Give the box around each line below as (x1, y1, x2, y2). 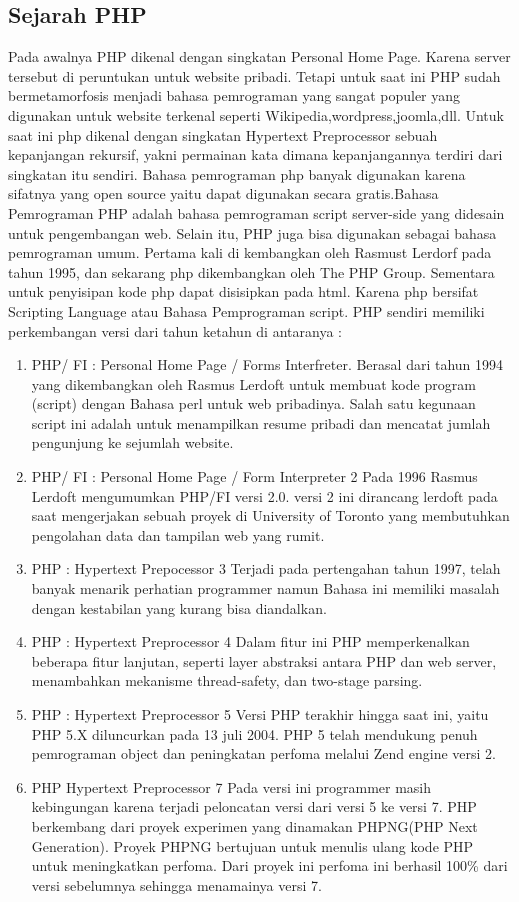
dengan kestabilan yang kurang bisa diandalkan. (31, 597, 327, 618)
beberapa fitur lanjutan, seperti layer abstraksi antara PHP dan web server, (31, 650, 497, 671)
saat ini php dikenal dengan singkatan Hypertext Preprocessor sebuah (8, 124, 438, 145)
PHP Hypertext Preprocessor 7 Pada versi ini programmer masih (31, 776, 432, 797)
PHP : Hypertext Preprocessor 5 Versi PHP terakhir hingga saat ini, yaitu (31, 704, 489, 725)
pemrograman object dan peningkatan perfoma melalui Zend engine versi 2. (31, 743, 497, 764)
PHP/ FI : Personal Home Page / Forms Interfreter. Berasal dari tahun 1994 (31, 354, 504, 375)
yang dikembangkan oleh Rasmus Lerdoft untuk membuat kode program (31, 373, 476, 394)
